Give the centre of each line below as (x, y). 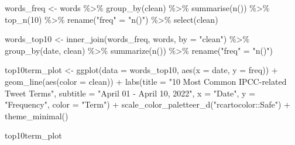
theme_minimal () (37, 115)
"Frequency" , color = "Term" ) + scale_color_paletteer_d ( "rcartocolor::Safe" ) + (147, 104)
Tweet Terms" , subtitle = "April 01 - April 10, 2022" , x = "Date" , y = (130, 93)
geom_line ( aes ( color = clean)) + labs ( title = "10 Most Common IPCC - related (146, 81)
